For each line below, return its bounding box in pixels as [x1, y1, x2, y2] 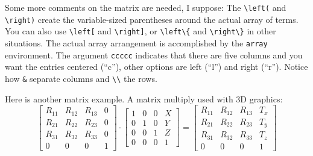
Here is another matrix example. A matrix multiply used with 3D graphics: [5, 92, 283, 105]
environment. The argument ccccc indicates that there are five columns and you [5, 48, 303, 61]
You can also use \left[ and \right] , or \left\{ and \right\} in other [5, 25, 276, 37]
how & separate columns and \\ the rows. [5, 72, 157, 84]
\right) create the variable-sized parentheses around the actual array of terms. [5, 13, 299, 25]
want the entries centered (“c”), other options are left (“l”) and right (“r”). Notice [5, 60, 308, 73]
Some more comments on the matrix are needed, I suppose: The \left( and [5, 1, 286, 13]
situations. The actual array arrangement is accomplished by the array [5, 36, 268, 49]
